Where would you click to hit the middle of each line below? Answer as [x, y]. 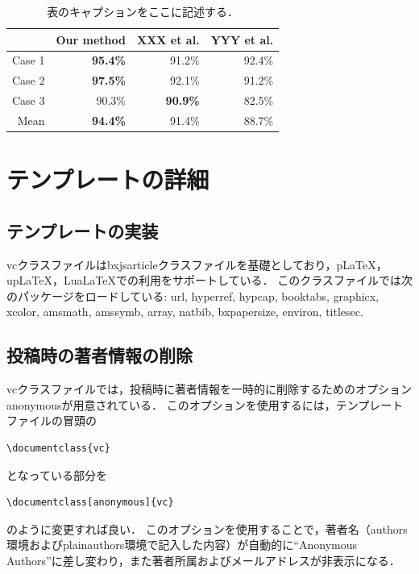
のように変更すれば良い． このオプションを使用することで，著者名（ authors [207, 528]
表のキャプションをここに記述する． [143, 11]
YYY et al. [242, 39]
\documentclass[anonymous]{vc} [90, 503]
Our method [91, 39]
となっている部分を [57, 474]
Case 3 [29, 100]
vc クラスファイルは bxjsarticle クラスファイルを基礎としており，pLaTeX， [197, 264]
